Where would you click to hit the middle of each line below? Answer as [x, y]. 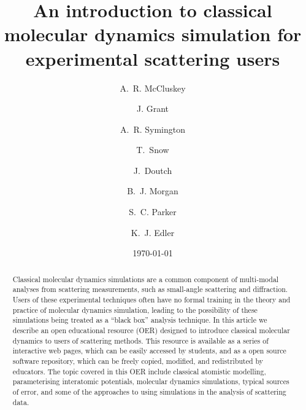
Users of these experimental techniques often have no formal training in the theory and [151, 299]
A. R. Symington [153, 129]
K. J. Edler [153, 232]
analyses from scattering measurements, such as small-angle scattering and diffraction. [150, 289]
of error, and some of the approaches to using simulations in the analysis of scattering [149, 391]
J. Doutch [153, 170]
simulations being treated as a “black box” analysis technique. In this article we [140, 320]
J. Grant [153, 108]
